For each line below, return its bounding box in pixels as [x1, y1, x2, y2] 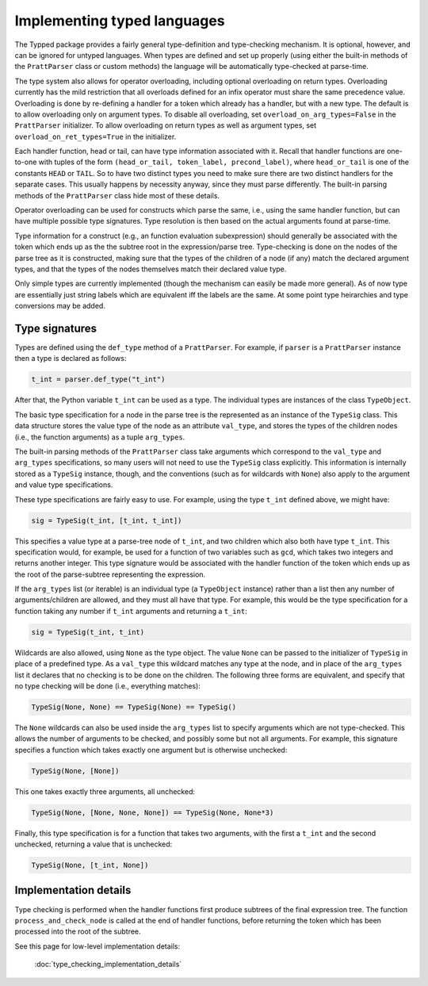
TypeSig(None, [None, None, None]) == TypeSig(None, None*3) [31, 808, 274, 817]
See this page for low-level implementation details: [14, 941, 181, 951]
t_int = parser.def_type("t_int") [31, 375, 166, 384]
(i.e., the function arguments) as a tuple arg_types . [14, 432, 185, 442]
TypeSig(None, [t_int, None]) [31, 861, 149, 870]
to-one [14, 157, 37, 167]
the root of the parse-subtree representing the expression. [14, 570, 206, 579]
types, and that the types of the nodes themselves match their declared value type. [14, 264, 287, 274]
